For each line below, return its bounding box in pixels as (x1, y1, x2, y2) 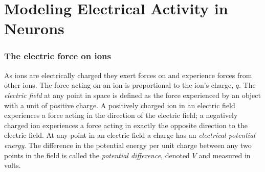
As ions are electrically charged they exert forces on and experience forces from (4, 69, 252, 80)
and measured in (198, 150, 251, 160)
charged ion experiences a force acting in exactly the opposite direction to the (4, 119, 248, 130)
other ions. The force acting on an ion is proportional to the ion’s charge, (4, 80, 234, 90)
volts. (4, 160, 21, 170)
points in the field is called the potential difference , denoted (4, 150, 190, 160)
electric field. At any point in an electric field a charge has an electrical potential (4, 130, 255, 140)
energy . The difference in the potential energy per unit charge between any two (4, 139, 252, 150)
